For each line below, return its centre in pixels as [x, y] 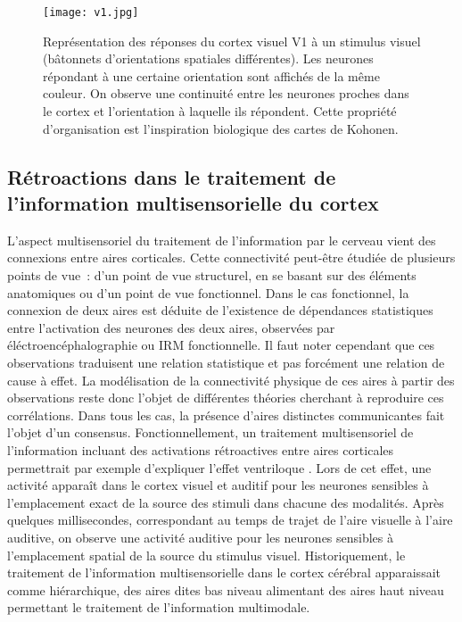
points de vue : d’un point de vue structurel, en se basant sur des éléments [212, 275]
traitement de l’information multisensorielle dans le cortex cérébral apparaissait [224, 572]
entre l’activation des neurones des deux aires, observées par [171, 327]
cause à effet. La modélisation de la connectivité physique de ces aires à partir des [231, 380]
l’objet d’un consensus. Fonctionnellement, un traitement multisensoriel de [210, 432]
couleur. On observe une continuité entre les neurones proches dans [226, 93]
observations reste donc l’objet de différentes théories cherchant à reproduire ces [226, 398]
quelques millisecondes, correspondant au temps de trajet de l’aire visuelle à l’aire [230, 520]
